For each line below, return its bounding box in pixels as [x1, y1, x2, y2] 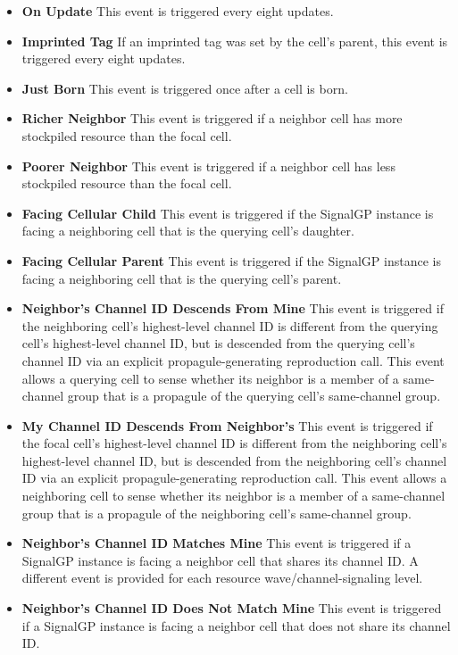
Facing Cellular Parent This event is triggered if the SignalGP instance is [21, 251, 441, 269]
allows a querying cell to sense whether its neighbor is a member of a [21, 369, 399, 387]
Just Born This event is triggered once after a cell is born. [21, 79, 348, 97]
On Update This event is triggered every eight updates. [21, 2, 334, 20]
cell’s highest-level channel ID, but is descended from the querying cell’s [21, 334, 415, 352]
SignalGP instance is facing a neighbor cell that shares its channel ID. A [21, 551, 419, 569]
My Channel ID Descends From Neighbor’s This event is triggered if [21, 416, 433, 435]
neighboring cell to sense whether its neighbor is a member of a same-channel [21, 486, 446, 505]
